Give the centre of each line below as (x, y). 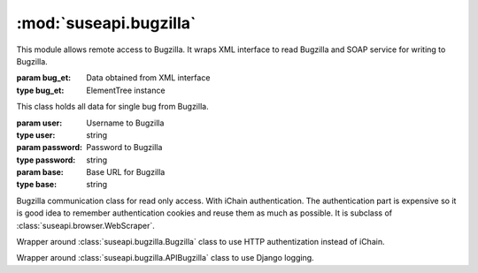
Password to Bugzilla (124, 148)
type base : (37, 185)
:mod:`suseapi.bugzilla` (106, 23)
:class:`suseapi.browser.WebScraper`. (85, 225)
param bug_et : (44, 78)
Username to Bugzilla (125, 123)
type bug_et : (40, 90)
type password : (46, 160)
